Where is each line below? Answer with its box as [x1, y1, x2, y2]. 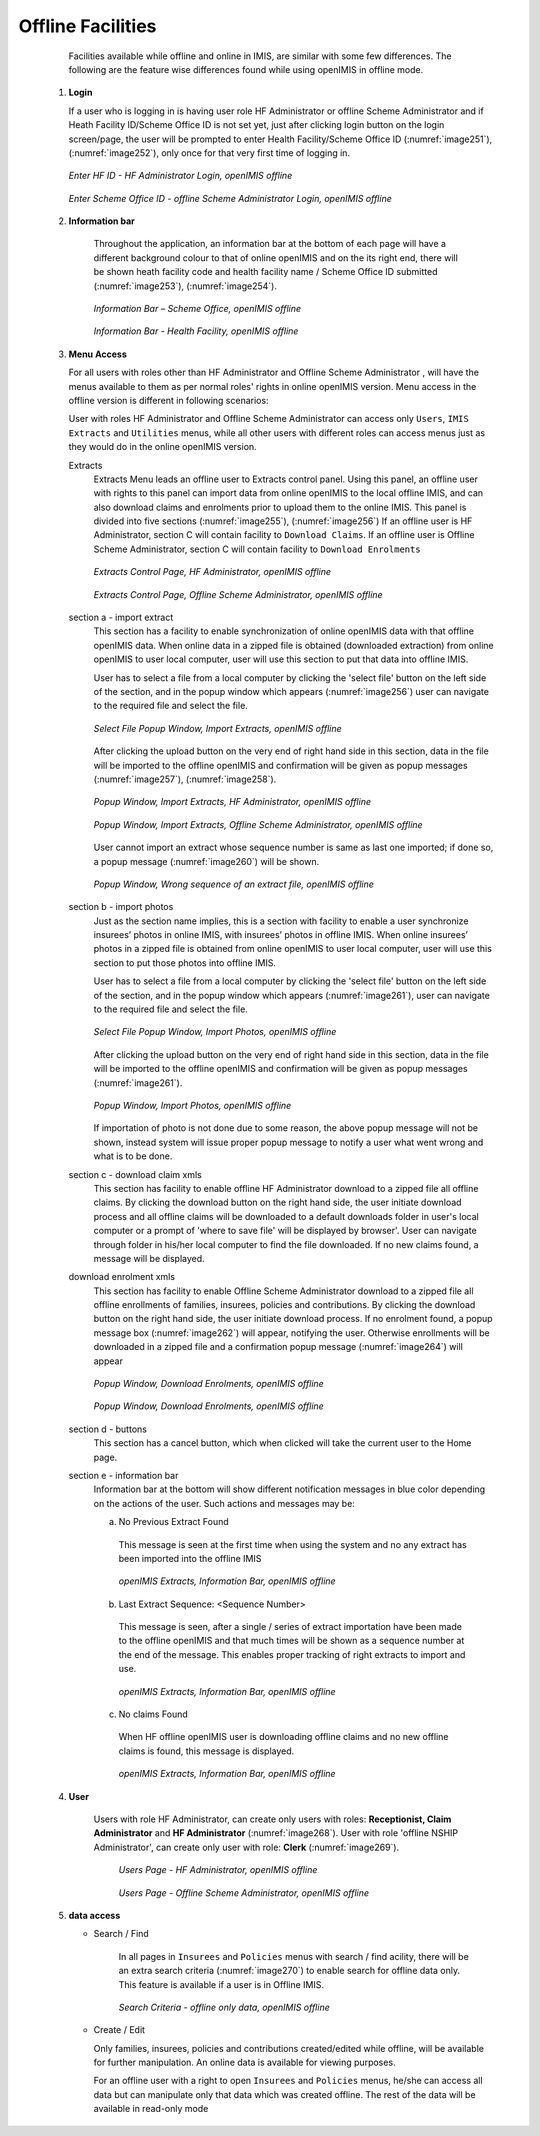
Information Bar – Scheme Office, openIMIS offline [93, 303, 302, 315]
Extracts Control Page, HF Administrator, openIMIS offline [93, 566, 332, 578]
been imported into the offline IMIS [118, 1552, 262, 1564]
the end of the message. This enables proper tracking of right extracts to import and [118, 1648, 466, 1660]
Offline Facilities [18, 15, 157, 37]
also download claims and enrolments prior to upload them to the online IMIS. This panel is [93, 501, 467, 513]
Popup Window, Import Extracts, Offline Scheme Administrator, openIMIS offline [93, 818, 424, 830]
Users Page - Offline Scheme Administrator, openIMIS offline [118, 1886, 370, 1899]
